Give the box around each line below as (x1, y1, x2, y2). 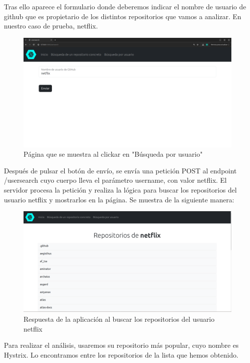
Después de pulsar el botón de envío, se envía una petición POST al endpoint (4, 165, 237, 175)
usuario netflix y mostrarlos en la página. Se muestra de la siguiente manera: (4, 194, 234, 204)
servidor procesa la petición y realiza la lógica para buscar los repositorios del (4, 184, 237, 195)
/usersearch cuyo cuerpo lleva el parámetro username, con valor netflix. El (4, 175, 227, 185)
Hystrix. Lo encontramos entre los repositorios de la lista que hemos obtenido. (4, 349, 239, 360)
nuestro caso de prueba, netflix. (4, 21, 98, 31)
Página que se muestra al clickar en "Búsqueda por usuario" (24, 149, 203, 159)
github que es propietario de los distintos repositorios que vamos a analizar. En (4, 11, 241, 21)
